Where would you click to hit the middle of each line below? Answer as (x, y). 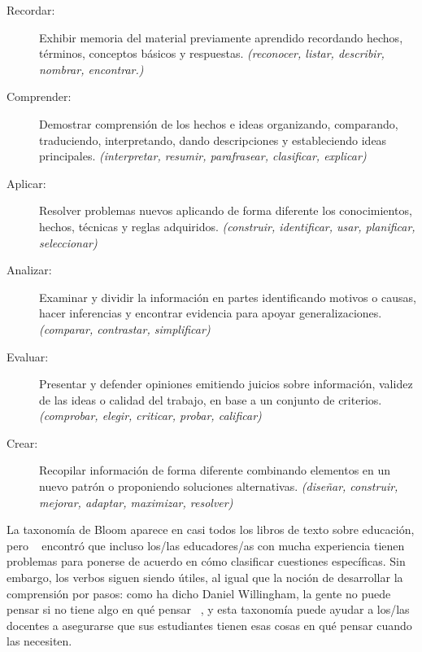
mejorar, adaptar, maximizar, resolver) (136, 502)
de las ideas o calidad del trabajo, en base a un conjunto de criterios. (211, 399)
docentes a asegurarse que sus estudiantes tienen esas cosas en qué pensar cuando (209, 625)
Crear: (22, 442)
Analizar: (29, 270)
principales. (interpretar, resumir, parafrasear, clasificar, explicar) (203, 156)
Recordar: (31, 10)
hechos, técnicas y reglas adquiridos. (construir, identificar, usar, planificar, (227, 226)
